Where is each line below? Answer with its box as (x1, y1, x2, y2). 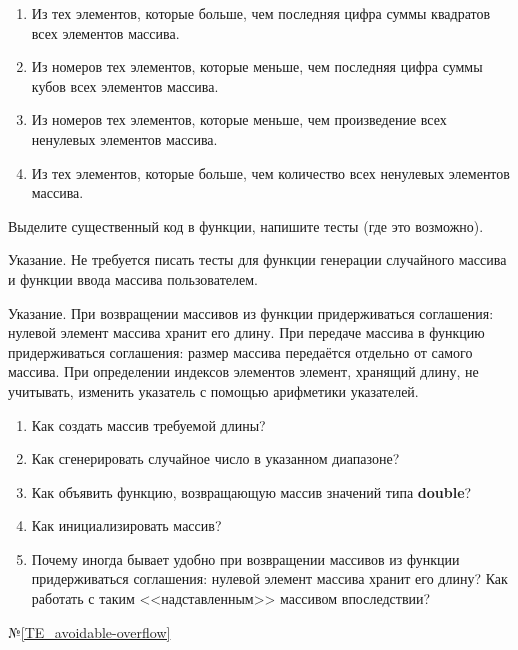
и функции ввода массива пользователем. (8, 268, 258, 289)
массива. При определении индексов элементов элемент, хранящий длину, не (8, 361, 479, 382)
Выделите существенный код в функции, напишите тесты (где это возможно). (8, 215, 484, 236)
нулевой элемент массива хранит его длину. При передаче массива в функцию (8, 322, 485, 343)
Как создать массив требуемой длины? (31, 414, 266, 435)
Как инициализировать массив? (31, 515, 222, 536)
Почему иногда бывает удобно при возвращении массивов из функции (31, 548, 460, 569)
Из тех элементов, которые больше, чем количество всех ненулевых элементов (31, 162, 510, 183)
